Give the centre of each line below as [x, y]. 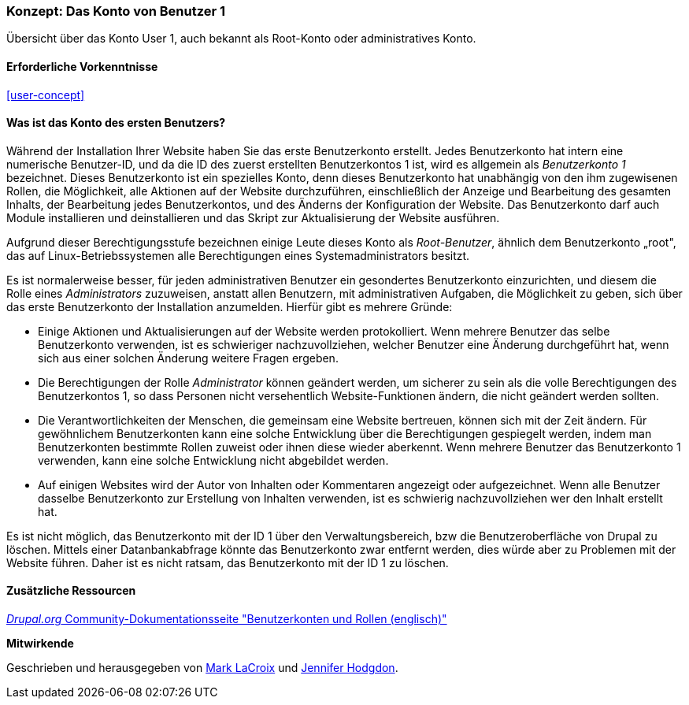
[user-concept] [46, 95]
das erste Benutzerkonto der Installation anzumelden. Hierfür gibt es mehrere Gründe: [230, 306]
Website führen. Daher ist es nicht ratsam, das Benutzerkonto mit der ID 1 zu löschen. [228, 562]
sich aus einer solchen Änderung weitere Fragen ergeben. [188, 358]
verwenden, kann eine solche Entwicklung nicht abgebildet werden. [213, 460]
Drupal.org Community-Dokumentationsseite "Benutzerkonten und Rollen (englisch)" [227, 619]
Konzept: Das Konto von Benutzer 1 [116, 11]
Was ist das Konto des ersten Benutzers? [116, 123]
